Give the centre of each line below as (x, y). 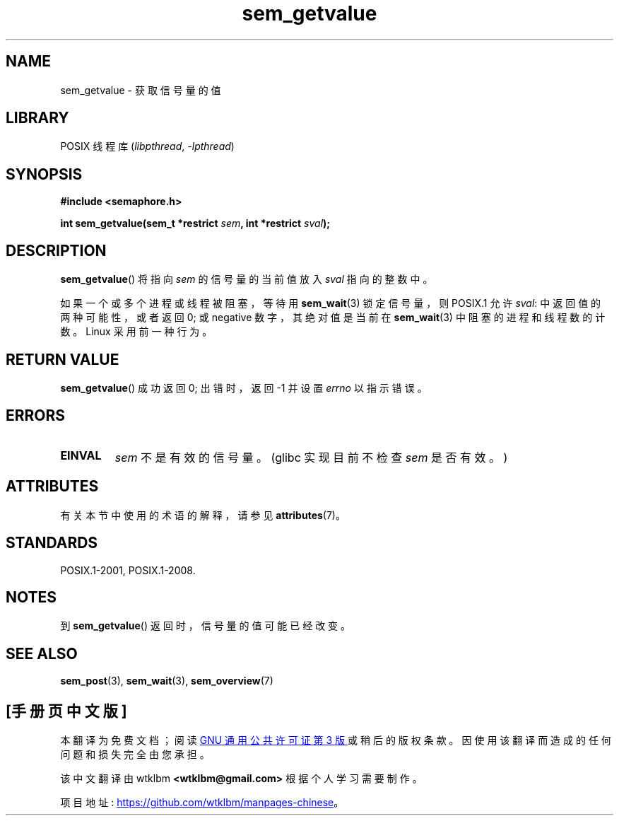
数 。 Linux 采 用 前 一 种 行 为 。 (136, 332)
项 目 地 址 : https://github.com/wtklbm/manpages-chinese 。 (202, 803)
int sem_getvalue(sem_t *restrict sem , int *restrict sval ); (195, 223)
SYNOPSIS (44, 174)
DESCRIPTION (56, 250)
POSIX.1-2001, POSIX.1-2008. (128, 570)
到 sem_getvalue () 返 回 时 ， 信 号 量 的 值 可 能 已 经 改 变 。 (206, 626)
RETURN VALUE (63, 359)
